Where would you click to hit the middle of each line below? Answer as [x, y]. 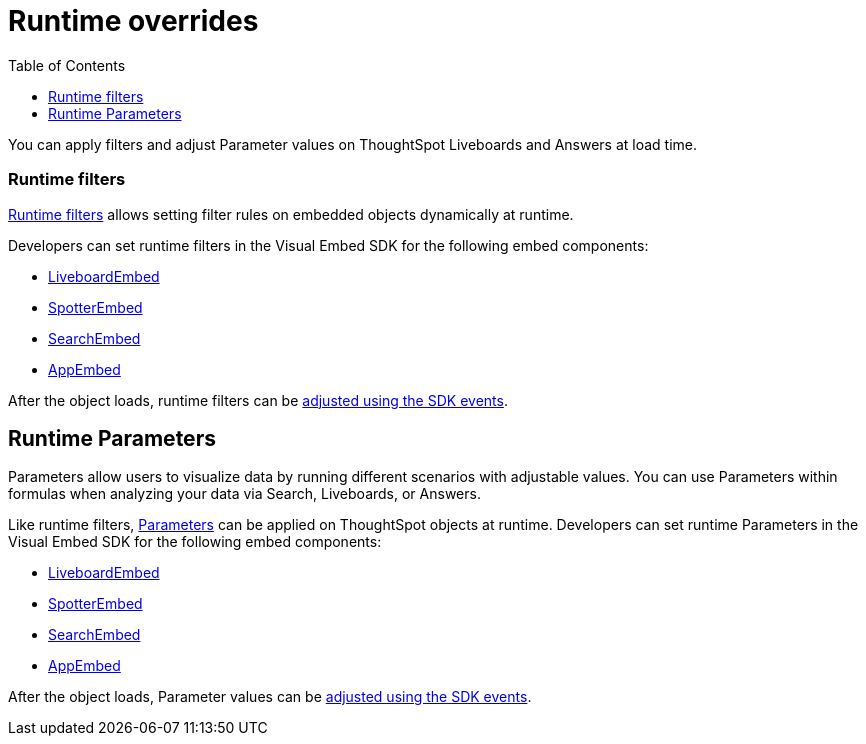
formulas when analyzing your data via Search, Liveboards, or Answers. [244, 494]
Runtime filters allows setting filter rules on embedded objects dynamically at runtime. [291, 214]
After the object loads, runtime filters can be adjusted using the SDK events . [258, 400]
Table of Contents [67, 65]
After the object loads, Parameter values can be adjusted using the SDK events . [270, 697]
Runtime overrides [133, 21]
